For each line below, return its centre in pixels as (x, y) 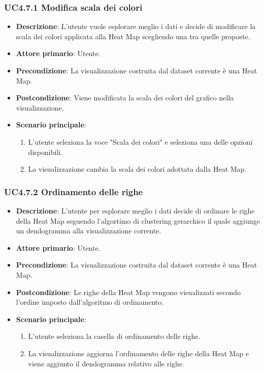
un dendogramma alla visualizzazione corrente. (89, 231)
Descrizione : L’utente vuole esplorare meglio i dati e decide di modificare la (136, 26)
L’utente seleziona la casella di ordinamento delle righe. (114, 336)
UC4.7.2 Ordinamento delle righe (74, 191)
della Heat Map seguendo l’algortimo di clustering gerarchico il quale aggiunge (138, 220)
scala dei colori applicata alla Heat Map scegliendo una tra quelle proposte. (133, 36)
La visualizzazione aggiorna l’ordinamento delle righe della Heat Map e (138, 353)
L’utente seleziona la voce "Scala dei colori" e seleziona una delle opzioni (140, 141)
